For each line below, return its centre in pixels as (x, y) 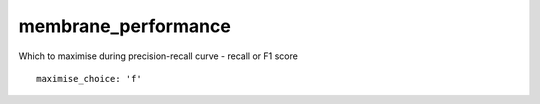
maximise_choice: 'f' (89, 78)
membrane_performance (125, 26)
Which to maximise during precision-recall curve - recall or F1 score (158, 56)
